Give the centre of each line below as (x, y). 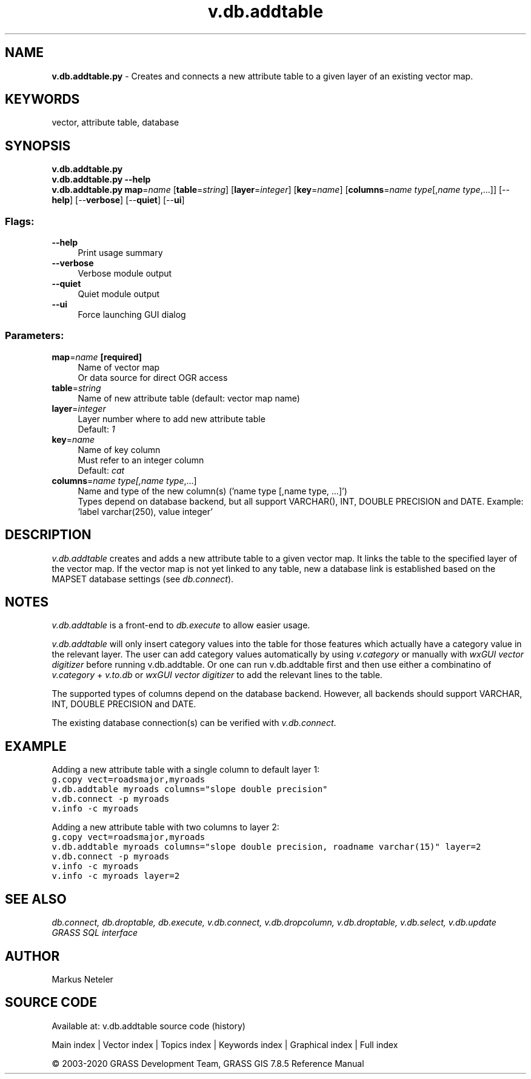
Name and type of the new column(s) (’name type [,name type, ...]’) (212, 491)
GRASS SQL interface (95, 933)
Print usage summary (120, 253)
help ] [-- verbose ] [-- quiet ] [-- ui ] (118, 200)
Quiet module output (119, 294)
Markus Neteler (82, 979)
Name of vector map (119, 367)
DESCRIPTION (48, 535)
